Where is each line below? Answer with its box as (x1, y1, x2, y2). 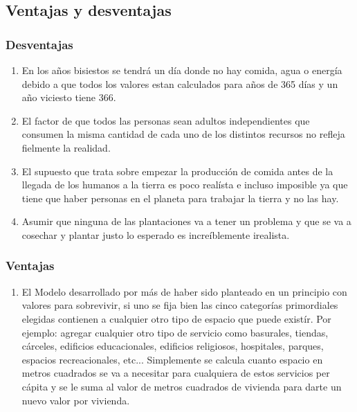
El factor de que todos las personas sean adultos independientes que (21, 113, 310, 127)
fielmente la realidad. (21, 140, 111, 154)
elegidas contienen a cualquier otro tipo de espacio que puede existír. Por (21, 311, 331, 325)
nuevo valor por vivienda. (21, 393, 130, 407)
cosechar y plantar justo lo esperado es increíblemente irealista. (21, 227, 290, 242)
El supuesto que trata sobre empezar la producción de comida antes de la (21, 163, 333, 178)
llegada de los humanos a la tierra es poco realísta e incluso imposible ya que (21, 177, 348, 192)
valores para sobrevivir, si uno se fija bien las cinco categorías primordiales (21, 298, 338, 312)
